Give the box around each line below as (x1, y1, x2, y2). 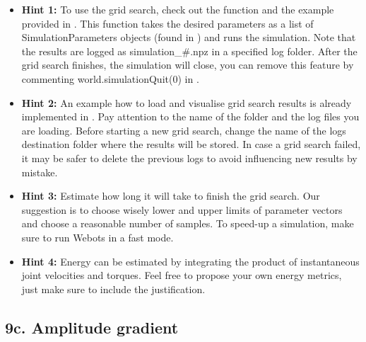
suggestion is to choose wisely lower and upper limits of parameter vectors (21, 202, 343, 217)
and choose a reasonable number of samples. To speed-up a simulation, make (21, 216, 354, 231)
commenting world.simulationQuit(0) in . (21, 71, 199, 86)
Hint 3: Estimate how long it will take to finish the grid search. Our (21, 188, 320, 203)
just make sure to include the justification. (21, 281, 206, 296)
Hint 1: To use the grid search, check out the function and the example (21, 2, 334, 16)
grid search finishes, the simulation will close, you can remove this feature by (21, 57, 354, 72)
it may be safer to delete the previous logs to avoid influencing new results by (21, 150, 358, 165)
